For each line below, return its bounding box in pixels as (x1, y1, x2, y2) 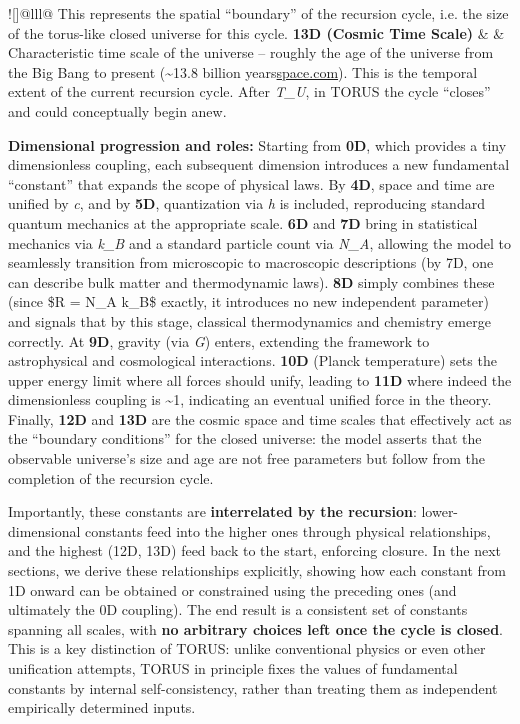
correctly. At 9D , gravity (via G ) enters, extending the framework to (8, 330, 430, 351)
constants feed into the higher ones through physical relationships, (85, 520, 491, 541)
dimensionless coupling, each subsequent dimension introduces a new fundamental (8, 154, 510, 175)
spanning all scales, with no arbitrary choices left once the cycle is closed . (8, 618, 503, 639)
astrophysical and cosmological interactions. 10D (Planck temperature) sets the (8, 350, 497, 371)
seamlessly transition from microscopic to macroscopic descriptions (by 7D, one (8, 252, 494, 273)
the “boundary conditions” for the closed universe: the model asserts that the (8, 428, 482, 449)
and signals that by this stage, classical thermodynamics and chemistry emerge (8, 310, 491, 331)
